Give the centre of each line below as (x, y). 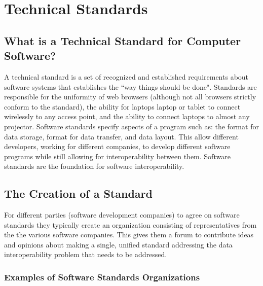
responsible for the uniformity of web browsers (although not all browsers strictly (130, 97)
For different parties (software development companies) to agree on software (122, 215)
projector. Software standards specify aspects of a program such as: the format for (131, 126)
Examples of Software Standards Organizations (102, 277)
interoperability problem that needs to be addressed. (86, 254)
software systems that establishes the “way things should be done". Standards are (130, 86)
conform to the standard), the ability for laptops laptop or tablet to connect (122, 106)
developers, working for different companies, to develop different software (117, 146)
